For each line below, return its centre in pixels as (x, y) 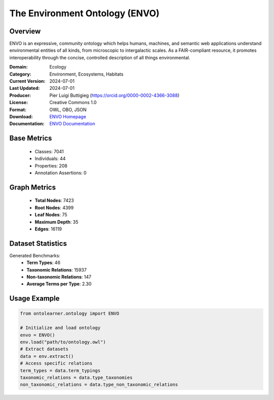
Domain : (19, 67)
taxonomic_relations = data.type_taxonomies (76, 377)
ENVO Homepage (68, 116)
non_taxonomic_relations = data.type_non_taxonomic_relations (99, 385)
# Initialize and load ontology (60, 328)
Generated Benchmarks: (35, 255)
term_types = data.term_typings (60, 370)
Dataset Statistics (38, 243)
